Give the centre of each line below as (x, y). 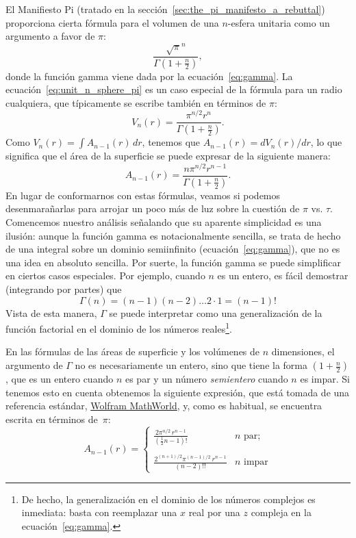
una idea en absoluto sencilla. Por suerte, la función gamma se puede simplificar (173, 262)
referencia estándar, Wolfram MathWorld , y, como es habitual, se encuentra (164, 406)
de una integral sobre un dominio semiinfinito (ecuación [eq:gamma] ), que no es (173, 249)
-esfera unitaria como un (279, 22)
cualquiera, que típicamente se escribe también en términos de (136, 102)
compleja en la (281, 512)
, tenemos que (171, 142)
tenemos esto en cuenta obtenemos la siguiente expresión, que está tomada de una (178, 392)
